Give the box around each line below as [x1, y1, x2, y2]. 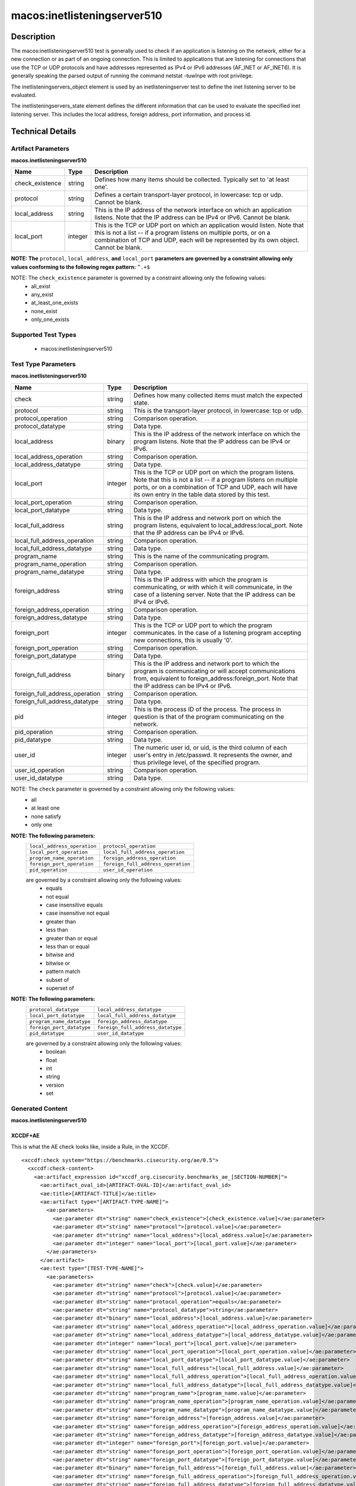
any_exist [31, 291, 53, 298]
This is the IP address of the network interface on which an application [94, 206, 292, 214]
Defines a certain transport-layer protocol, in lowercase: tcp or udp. [94, 191, 283, 199]
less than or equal [46, 943, 90, 950]
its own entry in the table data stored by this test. [133, 490, 270, 499]
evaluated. [11, 92, 37, 99]
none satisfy [31, 813, 62, 820]
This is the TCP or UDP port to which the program [133, 621, 272, 629]
